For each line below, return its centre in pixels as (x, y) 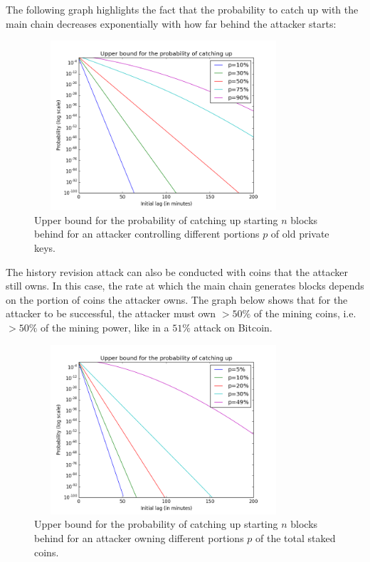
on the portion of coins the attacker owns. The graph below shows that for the (177, 299)
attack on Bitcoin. (233, 328)
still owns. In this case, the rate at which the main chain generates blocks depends (185, 286)
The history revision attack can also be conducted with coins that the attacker (177, 271)
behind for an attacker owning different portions (139, 537)
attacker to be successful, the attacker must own (111, 313)
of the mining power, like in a (105, 328)
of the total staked (296, 537)
